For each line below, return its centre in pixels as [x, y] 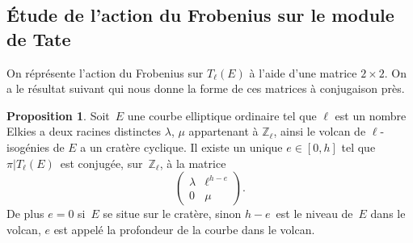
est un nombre [371, 115]
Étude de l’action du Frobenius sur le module [200, 15]
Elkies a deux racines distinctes [84, 131]
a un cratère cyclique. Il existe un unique [181, 147]
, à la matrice [193, 163]
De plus [25, 214]
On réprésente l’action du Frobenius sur [105, 72]
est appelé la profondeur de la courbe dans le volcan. [184, 229]
